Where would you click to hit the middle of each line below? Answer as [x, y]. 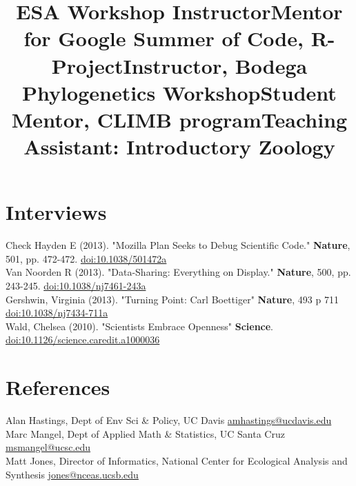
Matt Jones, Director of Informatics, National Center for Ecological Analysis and [177, 460]
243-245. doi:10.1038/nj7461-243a [76, 286]
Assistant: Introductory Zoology [179, 146]
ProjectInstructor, [140, 65]
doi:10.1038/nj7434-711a [57, 313]
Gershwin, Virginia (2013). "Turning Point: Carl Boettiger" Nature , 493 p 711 [172, 299]
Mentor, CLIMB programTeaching [179, 119]
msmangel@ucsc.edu [48, 447]
